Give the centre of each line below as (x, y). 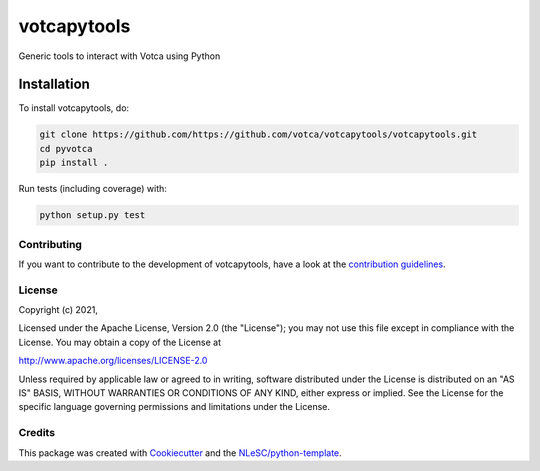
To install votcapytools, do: (74, 108)
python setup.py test (92, 215)
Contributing (50, 244)
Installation (54, 84)
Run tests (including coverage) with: (92, 189)
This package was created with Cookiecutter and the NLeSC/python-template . (180, 452)
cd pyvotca (66, 148)
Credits (36, 433)
